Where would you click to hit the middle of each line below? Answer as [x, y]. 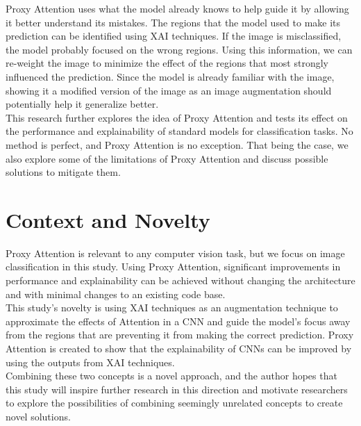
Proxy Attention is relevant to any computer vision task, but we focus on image [175, 253]
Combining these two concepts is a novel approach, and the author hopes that [171, 376]
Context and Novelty [108, 219]
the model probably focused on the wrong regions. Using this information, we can [179, 49]
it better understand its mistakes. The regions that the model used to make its [173, 22]
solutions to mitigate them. [63, 172]
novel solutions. [38, 416]
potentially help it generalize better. [82, 104]
